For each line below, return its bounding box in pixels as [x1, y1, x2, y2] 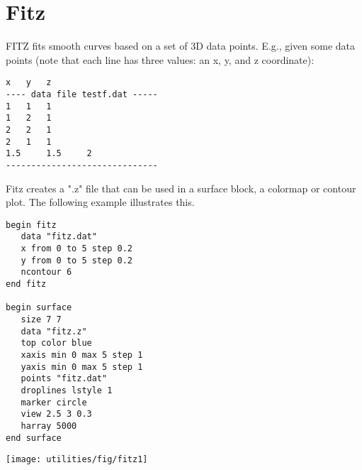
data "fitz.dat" [21, 231, 97, 242]
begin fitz [6, 219, 57, 230]
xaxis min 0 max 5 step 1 [21, 349, 143, 360]
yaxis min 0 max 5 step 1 [21, 361, 143, 372]
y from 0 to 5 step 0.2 [21, 255, 132, 266]
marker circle [21, 397, 87, 408]
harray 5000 [21, 420, 77, 431]
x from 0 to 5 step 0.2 [21, 244, 132, 254]
